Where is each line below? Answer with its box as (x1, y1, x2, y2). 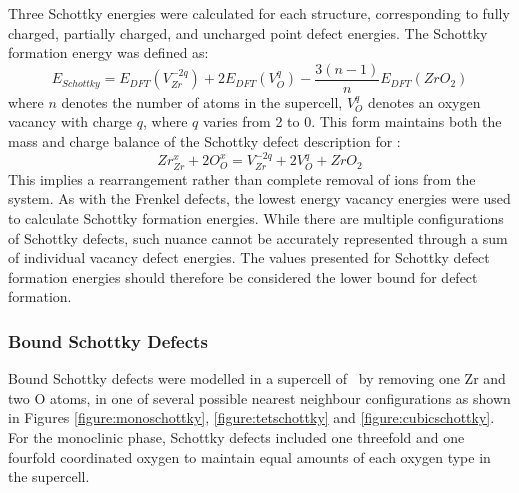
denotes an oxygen (368, 91, 481, 112)
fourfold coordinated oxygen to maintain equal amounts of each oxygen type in (8, 446, 491, 467)
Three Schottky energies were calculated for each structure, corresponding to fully (8, 3, 510, 23)
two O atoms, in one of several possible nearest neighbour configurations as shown (8, 387, 511, 408)
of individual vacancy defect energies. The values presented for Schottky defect (8, 247, 490, 268)
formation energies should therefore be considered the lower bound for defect (8, 266, 478, 287)
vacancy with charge (8, 111, 133, 132)
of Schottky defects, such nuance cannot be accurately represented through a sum (8, 227, 508, 248)
